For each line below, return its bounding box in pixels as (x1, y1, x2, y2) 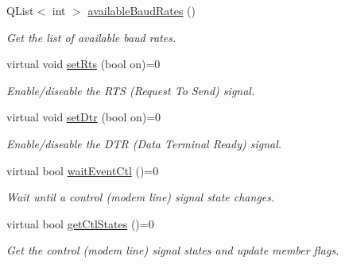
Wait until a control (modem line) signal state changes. (6, 189, 275, 205)
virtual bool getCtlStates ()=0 (6, 215, 154, 231)
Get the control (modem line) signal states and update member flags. (6, 242, 339, 258)
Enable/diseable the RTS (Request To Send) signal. (6, 82, 255, 98)
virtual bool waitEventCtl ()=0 (6, 162, 159, 178)
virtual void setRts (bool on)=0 (6, 55, 161, 72)
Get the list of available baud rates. (6, 29, 176, 45)
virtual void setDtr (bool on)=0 (6, 109, 161, 125)
